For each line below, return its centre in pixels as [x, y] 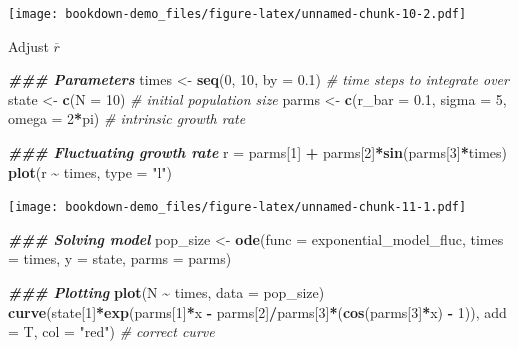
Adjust [28, 45]
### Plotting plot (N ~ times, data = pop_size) [166, 292]
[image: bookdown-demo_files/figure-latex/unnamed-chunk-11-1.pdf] [237, 207]
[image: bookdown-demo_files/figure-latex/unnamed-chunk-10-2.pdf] [237, 14]
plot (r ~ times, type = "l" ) [90, 171]
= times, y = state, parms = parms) [120, 258]
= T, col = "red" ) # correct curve [111, 331]
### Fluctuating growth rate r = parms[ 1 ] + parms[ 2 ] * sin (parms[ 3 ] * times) [257, 152]
